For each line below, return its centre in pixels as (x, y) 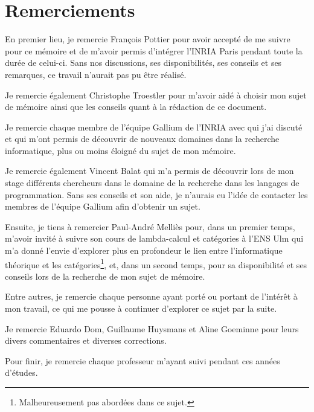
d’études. (21, 372)
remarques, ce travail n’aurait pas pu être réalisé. (96, 74)
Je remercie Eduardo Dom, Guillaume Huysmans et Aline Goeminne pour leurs (152, 328)
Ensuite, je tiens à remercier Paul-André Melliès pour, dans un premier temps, (150, 226)
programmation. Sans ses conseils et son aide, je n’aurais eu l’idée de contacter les (156, 194)
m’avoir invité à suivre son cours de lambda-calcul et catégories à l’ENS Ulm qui (154, 238)
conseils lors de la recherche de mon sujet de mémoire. (105, 276)
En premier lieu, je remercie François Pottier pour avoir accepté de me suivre (148, 39)
